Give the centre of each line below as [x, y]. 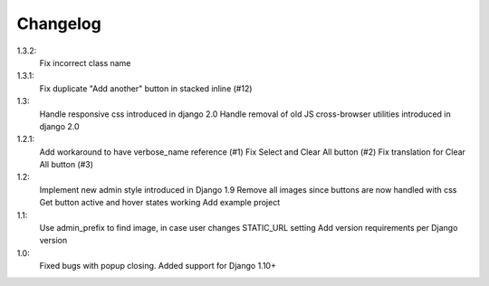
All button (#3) [67, 165]
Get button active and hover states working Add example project [160, 203]
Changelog [59, 24]
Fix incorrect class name [85, 62]
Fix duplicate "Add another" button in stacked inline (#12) [146, 88]
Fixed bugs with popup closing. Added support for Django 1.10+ [158, 266]
